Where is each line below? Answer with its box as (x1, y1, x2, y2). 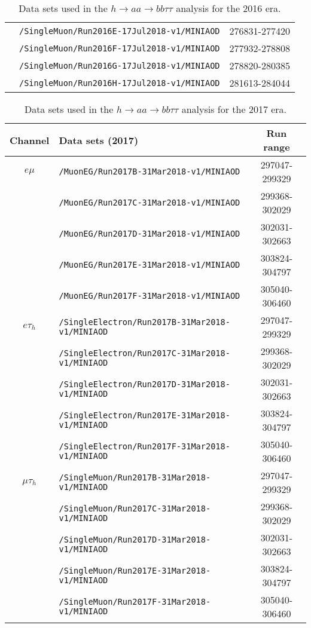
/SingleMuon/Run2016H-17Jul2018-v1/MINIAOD (19, 78, 220, 88)
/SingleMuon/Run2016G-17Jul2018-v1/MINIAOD (19, 60, 220, 71)
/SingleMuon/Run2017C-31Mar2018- (59, 504, 211, 513)
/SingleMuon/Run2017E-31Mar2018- (59, 566, 211, 575)
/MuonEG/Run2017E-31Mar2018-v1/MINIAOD (59, 260, 240, 269)
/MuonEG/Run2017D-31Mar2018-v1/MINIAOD (59, 229, 240, 238)
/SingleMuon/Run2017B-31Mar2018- (59, 473, 211, 482)
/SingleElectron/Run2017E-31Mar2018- (59, 411, 230, 420)
